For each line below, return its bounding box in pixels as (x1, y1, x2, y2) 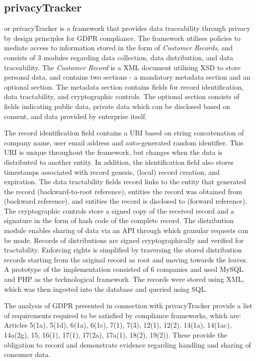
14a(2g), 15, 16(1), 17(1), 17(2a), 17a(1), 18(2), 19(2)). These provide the (4, 330, 227, 340)
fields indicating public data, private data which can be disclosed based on (4, 101, 230, 111)
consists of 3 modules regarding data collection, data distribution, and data (4, 52, 233, 62)
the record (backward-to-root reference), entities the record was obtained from (4, 186, 242, 196)
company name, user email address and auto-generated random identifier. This (4, 137, 244, 147)
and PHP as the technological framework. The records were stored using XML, (4, 274, 245, 284)
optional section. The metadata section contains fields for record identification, (4, 81, 244, 92)
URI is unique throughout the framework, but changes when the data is (4, 147, 223, 157)
